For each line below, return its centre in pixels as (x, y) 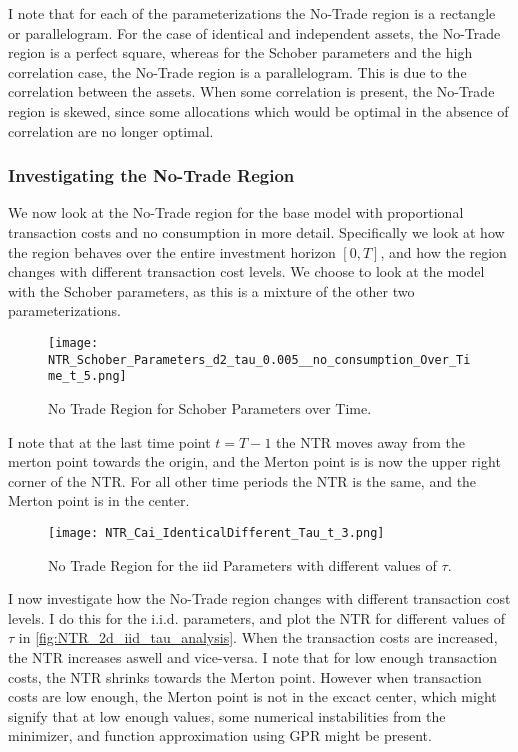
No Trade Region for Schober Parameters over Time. (210, 407)
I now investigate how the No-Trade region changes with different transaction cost (259, 598)
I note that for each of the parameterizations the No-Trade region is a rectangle (252, 13)
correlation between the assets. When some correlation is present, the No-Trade (251, 91)
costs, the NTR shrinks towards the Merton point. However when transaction (245, 676)
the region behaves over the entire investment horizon (172, 251)
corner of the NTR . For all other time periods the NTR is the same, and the (242, 480)
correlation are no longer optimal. (111, 130)
